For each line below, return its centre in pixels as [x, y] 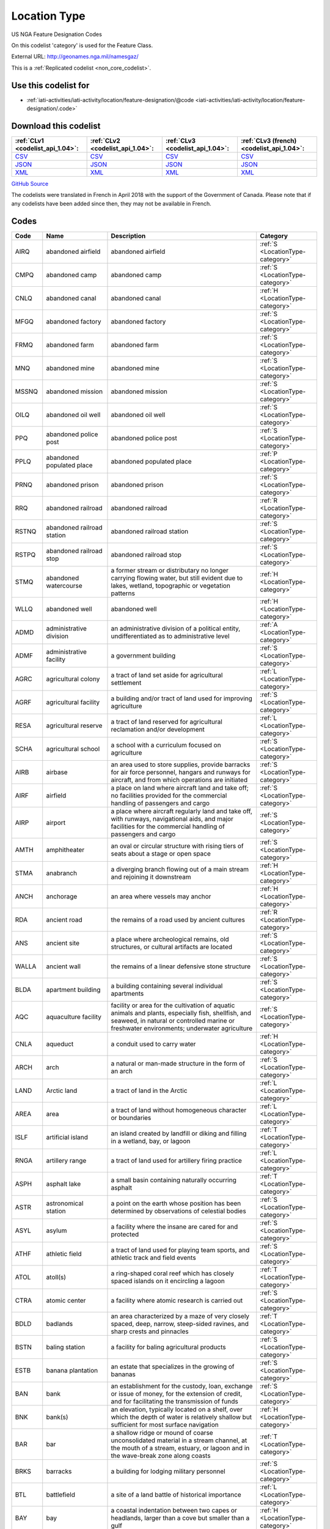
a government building [143, 656]
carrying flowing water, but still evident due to [177, 578]
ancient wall [63, 966]
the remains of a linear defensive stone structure [181, 966]
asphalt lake [64, 1183]
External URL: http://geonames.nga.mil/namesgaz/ [75, 57]
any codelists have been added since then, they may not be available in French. [112, 203]
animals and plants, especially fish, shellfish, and [181, 1013]
